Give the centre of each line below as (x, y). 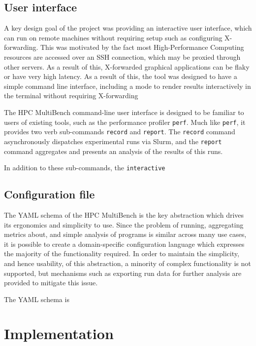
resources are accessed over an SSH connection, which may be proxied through (122, 57)
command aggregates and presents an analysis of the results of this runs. (113, 151)
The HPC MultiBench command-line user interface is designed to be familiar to (124, 112)
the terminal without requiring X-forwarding (71, 96)
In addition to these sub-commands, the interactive (85, 168)
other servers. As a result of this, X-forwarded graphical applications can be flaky (127, 66)
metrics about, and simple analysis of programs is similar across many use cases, (125, 234)
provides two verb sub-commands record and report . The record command (120, 132)
